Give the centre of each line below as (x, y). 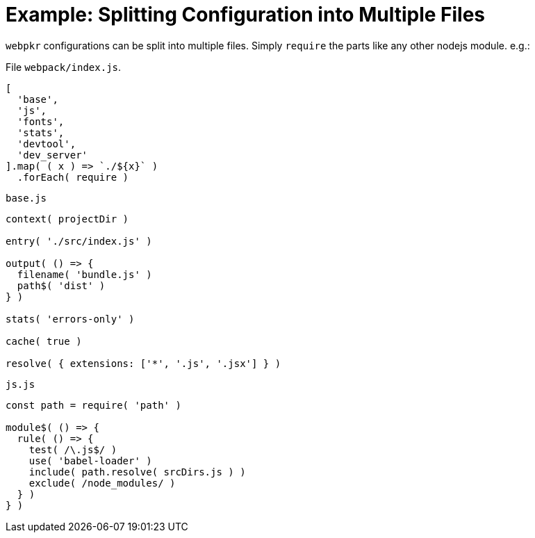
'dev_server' (52, 155)
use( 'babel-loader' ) (90, 460)
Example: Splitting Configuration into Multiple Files (246, 15)
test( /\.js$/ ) (73, 449)
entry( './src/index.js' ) (79, 241)
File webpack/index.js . (64, 67)
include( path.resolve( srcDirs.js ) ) (137, 472)
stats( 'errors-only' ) (70, 319)
